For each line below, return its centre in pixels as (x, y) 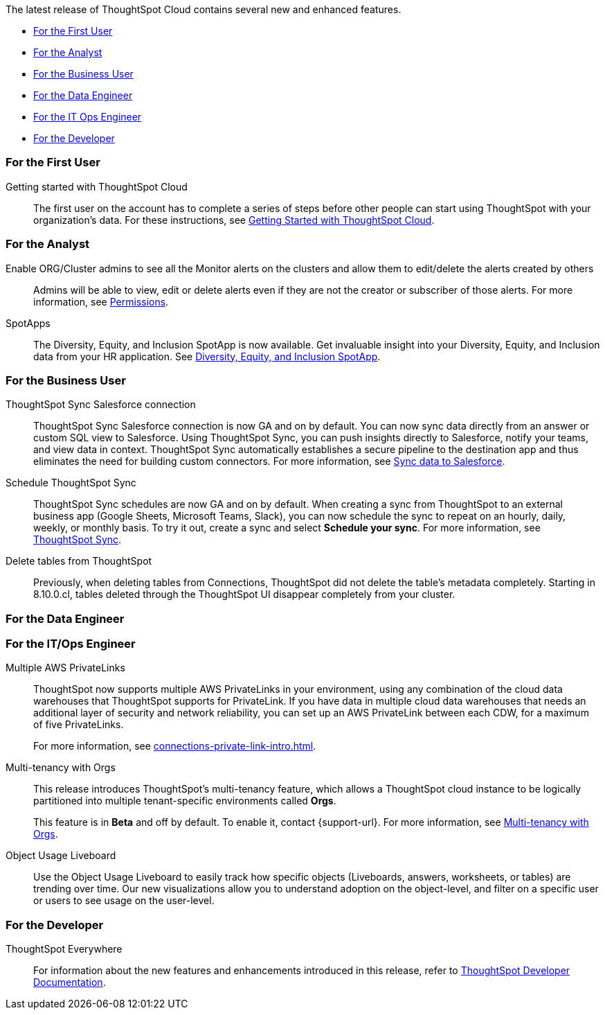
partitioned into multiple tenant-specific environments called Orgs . (185, 801)
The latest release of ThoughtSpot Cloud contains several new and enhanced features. (204, 9)
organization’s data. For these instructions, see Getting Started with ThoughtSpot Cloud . (234, 220)
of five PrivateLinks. (79, 725)
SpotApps (28, 323)
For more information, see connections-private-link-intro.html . (175, 746)
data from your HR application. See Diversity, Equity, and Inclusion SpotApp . (207, 356)
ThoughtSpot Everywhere (64, 949)
